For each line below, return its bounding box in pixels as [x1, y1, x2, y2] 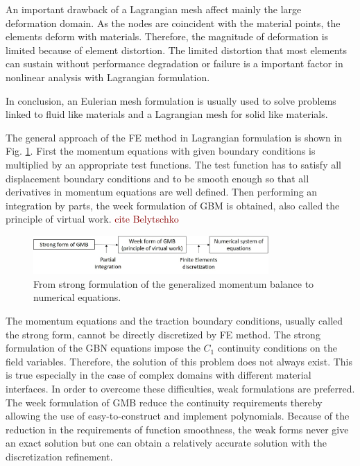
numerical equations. [33, 290, 121, 304]
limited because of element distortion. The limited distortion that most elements [6, 42, 347, 57]
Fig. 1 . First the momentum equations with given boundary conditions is [6, 144, 316, 158]
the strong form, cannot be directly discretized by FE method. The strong [6, 327, 320, 341]
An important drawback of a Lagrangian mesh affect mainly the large [6, 2, 302, 16]
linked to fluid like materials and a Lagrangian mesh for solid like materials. [6, 107, 328, 121]
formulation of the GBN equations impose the [6, 340, 200, 355]
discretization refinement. [6, 449, 113, 463]
